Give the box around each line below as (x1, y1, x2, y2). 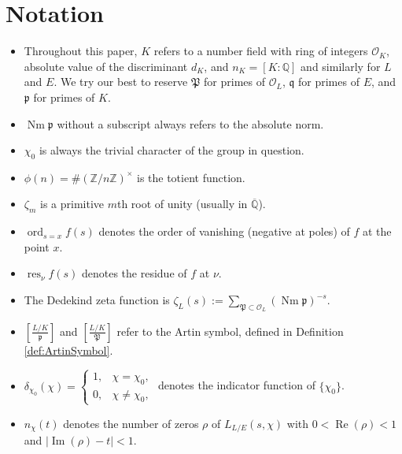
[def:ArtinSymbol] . (24, 341, 113, 358)
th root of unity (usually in (116, 195, 248, 212)
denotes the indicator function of (157, 377, 315, 393)
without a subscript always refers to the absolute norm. (57, 115, 324, 132)
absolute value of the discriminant (24, 58, 188, 74)
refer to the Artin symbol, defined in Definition (116, 322, 344, 339)
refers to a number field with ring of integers (153, 43, 368, 59)
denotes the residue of (81, 265, 187, 281)
